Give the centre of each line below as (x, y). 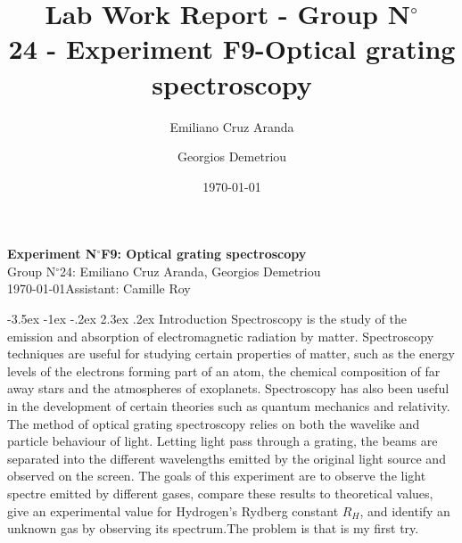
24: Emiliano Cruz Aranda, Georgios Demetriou (190, 271)
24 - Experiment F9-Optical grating (232, 49)
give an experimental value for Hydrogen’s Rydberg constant (173, 510)
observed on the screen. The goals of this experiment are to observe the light (217, 476)
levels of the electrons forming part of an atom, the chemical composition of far (224, 370)
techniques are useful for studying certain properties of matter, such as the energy (231, 354)
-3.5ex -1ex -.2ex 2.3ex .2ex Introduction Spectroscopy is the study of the (207, 319)
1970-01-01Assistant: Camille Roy (99, 288)
